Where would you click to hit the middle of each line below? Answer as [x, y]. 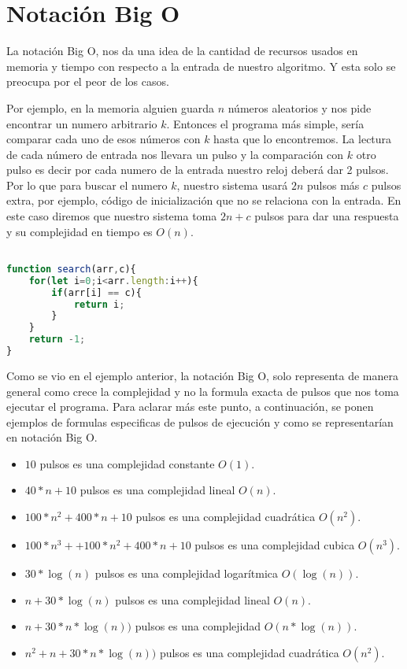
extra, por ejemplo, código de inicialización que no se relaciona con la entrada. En [204, 200]
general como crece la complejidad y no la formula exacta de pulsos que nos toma [203, 391]
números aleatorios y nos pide [300, 107]
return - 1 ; [57, 340]
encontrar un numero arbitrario [82, 123]
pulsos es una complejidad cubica [275, 545]
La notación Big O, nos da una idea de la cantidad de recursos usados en [182, 51]
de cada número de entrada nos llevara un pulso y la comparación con [175, 154]
